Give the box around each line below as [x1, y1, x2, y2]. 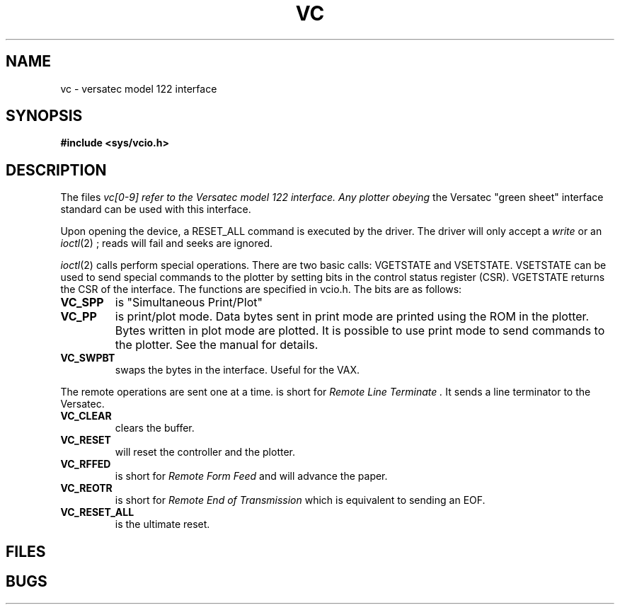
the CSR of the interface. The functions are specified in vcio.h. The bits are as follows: [60, 283, 462, 296]
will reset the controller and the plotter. [115, 446, 295, 459]
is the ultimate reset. [115, 518, 210, 531]
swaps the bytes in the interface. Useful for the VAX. [115, 364, 360, 376]
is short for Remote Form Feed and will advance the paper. [115, 470, 388, 483]
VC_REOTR [60, 482, 113, 495]
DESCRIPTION [6, 161, 107, 179]
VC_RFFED [60, 458, 111, 471]
